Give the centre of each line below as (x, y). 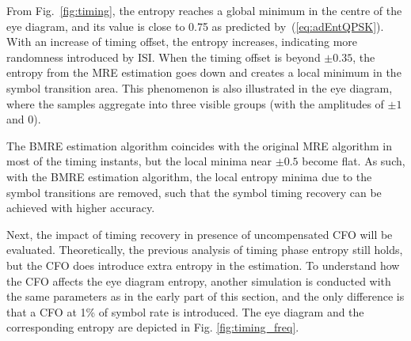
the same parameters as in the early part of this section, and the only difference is (205, 296)
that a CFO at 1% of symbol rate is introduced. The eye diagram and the (185, 311)
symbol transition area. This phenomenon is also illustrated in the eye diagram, (200, 87)
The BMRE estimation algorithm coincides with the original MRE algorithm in (199, 145)
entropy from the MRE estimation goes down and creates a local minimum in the (204, 72)
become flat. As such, (354, 161)
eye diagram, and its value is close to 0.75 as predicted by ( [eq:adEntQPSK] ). (195, 26)
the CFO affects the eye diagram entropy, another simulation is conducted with (199, 280)
